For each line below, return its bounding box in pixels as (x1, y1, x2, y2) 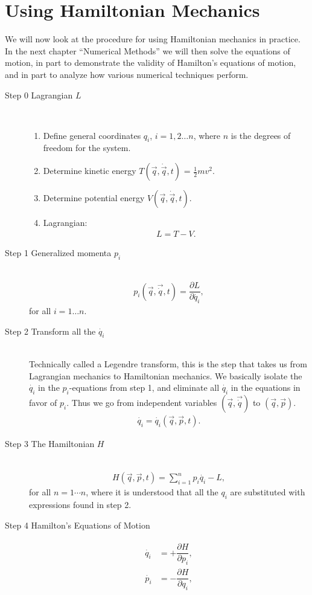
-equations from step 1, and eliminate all (69, 381, 220, 394)
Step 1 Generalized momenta (5, 246, 112, 259)
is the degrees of (231, 129, 291, 141)
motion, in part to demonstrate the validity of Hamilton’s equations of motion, (5, 56, 296, 69)
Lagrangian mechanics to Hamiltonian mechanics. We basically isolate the (29, 369, 302, 382)
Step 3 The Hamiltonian (5, 437, 95, 449)
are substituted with (230, 486, 305, 498)
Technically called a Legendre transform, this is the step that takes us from (29, 357, 307, 370)
